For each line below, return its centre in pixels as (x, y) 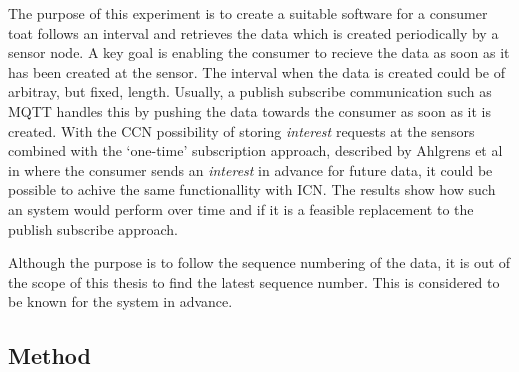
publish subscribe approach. (93, 228)
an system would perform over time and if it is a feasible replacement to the (241, 208)
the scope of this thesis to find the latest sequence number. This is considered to (254, 281)
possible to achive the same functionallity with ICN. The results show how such (252, 189)
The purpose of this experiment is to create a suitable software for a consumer (248, 13)
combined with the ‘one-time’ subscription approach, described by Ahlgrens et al (255, 150)
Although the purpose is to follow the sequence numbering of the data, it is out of (259, 262)
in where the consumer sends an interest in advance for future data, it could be (250, 169)
